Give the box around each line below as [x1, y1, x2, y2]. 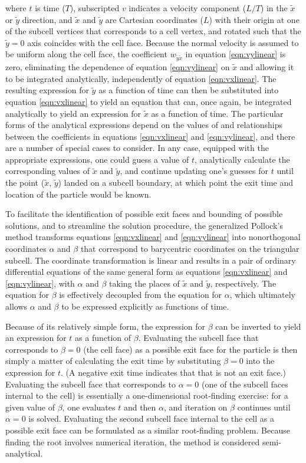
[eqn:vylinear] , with [5, 277, 75, 289]
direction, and [22, 13, 73, 25]
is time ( [35, 2, 65, 14]
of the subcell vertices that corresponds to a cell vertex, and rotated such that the [5, 25, 301, 37]
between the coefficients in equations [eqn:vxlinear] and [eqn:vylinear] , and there [5, 130, 295, 142]
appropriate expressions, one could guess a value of [5, 153, 189, 165]
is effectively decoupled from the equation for [59, 288, 222, 301]
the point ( [5, 176, 45, 189]
